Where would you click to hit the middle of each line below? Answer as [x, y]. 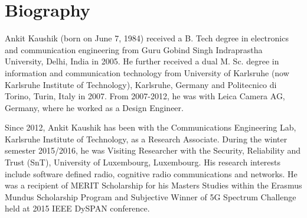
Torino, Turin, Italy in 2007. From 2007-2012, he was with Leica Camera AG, [145, 96]
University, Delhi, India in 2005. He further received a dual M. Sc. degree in [142, 61]
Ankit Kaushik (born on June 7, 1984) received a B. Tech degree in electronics [147, 38]
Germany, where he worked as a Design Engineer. [94, 107]
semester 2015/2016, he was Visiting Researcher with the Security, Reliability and [153, 150]
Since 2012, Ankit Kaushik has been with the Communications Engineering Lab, [151, 127]
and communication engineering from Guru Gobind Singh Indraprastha [134, 49]
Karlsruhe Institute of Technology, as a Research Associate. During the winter [146, 139]
